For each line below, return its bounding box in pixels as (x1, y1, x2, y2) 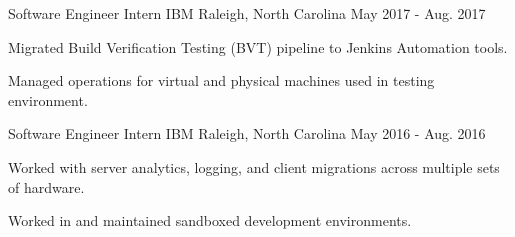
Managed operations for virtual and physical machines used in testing (8, 70, 435, 91)
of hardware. (8, 176, 85, 197)
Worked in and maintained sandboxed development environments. (8, 210, 412, 231)
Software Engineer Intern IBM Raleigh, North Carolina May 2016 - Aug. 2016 (8, 123, 486, 144)
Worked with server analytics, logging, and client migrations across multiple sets (8, 156, 500, 177)
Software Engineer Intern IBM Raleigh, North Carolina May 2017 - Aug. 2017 (8, 3, 486, 23)
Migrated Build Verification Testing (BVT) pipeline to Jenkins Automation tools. (8, 36, 508, 57)
